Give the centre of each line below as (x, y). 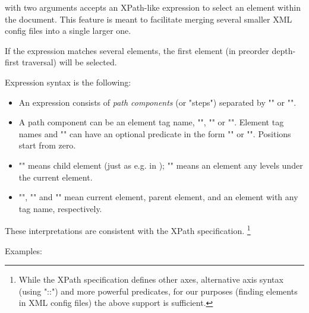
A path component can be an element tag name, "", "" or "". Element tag (151, 122)
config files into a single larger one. (68, 31)
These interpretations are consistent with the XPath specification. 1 (128, 230)
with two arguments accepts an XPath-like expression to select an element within (153, 7)
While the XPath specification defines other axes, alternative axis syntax (151, 279)
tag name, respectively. (60, 208)
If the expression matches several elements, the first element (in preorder (137, 50)
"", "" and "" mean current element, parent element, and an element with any (158, 197)
